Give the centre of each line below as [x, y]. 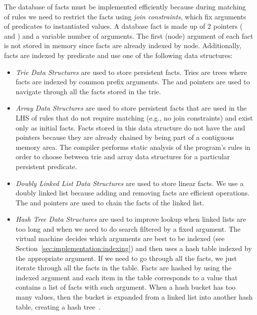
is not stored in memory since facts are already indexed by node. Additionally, [123, 45]
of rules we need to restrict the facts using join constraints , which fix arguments [125, 16]
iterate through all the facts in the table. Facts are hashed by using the [124, 268]
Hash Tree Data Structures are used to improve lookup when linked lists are [131, 219]
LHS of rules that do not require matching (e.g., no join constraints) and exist [134, 117]
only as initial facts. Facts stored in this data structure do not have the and [130, 127]
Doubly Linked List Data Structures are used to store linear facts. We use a [129, 183]
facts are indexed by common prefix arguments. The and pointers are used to [133, 82]
